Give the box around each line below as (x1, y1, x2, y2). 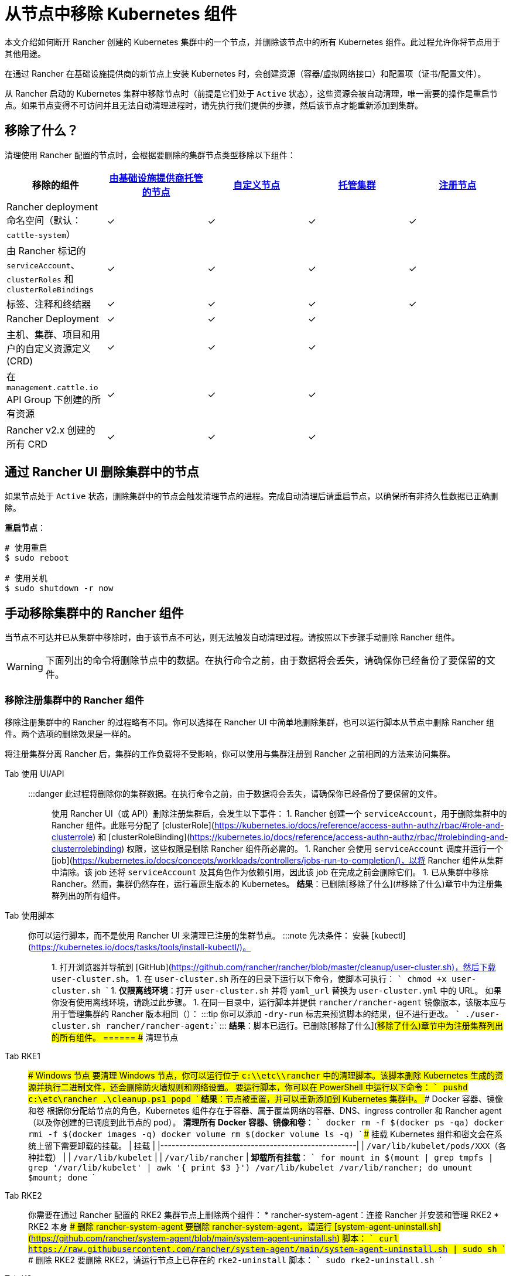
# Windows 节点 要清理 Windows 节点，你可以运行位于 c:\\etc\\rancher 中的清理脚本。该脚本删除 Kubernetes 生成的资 (28, 1070, 504, 1081)
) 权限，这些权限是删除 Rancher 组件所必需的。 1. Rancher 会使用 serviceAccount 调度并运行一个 (121, 844, 504, 854)
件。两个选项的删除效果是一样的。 (5, 729, 136, 739)
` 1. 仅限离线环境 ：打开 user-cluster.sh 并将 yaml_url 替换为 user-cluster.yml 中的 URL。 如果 (105, 985, 502, 996)
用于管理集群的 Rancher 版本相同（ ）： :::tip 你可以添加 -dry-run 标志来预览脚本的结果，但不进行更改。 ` (52, 1009, 460, 1019)
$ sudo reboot (5, 553, 69, 563)
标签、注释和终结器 (6, 298, 91, 310)
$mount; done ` (28, 1172, 95, 1183)
